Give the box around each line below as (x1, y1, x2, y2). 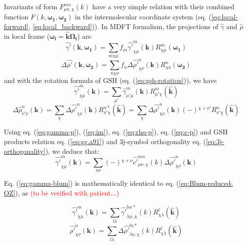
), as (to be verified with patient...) (15, 187, 119, 197)
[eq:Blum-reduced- (179, 178, 233, 188)
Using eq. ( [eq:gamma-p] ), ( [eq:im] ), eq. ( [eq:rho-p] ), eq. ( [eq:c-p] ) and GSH (4, 127, 228, 137)
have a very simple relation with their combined (92, 1, 235, 11)
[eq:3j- (206, 136, 224, 147)
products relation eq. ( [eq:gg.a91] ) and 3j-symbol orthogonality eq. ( (4, 136, 206, 147)
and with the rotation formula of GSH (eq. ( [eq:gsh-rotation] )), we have (4, 75, 217, 85)
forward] (4, 21, 29, 32)
